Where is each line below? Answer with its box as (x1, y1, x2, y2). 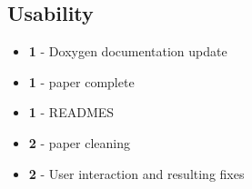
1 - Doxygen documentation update (28, 42, 227, 61)
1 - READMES (28, 103, 115, 122)
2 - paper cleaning (28, 133, 130, 152)
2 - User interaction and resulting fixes (28, 164, 245, 183)
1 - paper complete (28, 72, 135, 91)
